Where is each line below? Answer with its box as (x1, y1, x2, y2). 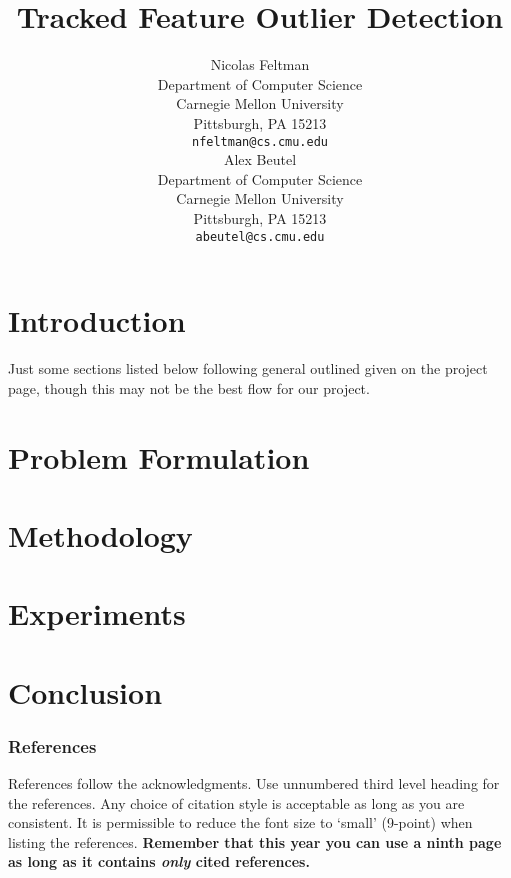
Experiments (8, 593, 186, 634)
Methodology (8, 514, 193, 555)
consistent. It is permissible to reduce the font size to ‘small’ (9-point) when (8, 812, 473, 833)
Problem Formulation (8, 436, 310, 477)
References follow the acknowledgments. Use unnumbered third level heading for (8, 773, 500, 794)
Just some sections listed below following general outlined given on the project (8, 358, 488, 379)
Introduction (8, 300, 186, 341)
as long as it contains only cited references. (8, 851, 310, 872)
